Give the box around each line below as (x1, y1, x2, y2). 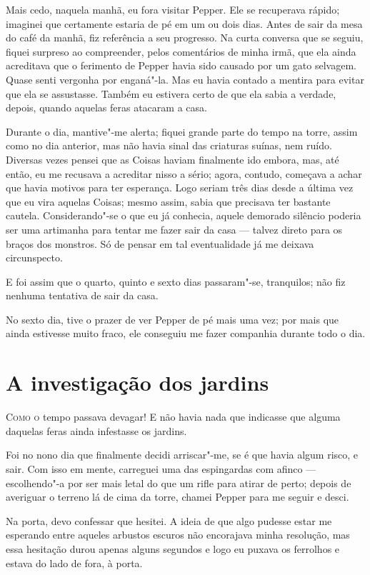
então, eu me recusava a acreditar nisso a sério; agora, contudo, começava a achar (6, 166, 362, 181)
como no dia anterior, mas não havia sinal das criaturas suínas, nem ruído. (6, 138, 332, 153)
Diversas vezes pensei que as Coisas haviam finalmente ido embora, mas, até (6, 151, 339, 166)
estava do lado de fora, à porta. (6, 555, 143, 570)
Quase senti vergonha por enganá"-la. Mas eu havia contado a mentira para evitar (6, 71, 364, 86)
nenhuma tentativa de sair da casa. (6, 288, 159, 303)
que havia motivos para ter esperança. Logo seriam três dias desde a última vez (6, 180, 354, 195)
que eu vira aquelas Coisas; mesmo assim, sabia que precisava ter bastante (6, 194, 331, 209)
